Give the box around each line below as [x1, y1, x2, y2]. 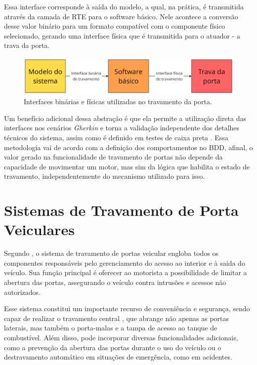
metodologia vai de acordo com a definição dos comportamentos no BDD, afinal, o [4, 142, 253, 152]
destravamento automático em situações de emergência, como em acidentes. [4, 352, 232, 362]
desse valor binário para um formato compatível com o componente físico [4, 21, 225, 31]
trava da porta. [4, 40, 50, 50]
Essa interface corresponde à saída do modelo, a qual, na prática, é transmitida [4, 1, 244, 11]
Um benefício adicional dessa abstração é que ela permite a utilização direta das [4, 113, 246, 123]
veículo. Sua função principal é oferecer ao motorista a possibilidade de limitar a [4, 267, 247, 278]
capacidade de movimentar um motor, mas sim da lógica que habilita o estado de [4, 161, 250, 171]
